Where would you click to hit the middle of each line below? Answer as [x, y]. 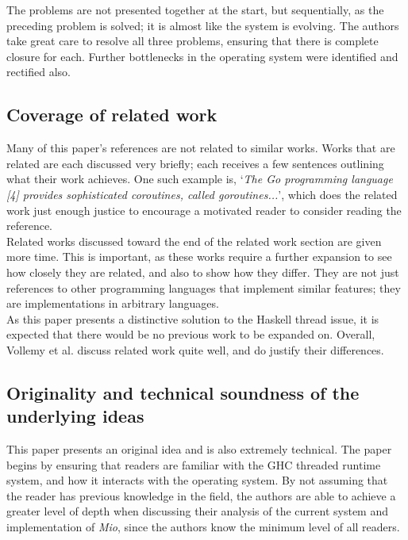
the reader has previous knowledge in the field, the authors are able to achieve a [201, 495]
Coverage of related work [112, 115]
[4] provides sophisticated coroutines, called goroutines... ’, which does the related [202, 194]
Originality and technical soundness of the [183, 392]
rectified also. [39, 72]
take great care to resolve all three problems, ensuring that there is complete [192, 41]
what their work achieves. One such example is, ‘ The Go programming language [200, 179]
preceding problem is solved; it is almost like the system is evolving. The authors [203, 25]
